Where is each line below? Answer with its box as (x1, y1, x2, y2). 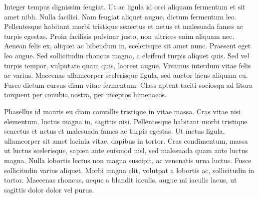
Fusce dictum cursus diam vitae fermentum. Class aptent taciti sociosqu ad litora (4, 79, 253, 90)
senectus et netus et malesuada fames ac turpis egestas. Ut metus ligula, (4, 126, 225, 136)
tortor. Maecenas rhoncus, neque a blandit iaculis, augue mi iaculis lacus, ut (4, 175, 237, 185)
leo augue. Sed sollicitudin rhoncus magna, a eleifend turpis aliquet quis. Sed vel (4, 50, 250, 60)
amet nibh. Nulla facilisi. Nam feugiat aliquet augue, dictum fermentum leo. (4, 11, 237, 21)
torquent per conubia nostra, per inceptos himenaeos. (4, 89, 167, 100)
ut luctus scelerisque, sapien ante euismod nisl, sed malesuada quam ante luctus (4, 145, 248, 156)
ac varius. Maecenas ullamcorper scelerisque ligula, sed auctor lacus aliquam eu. (4, 70, 248, 80)
